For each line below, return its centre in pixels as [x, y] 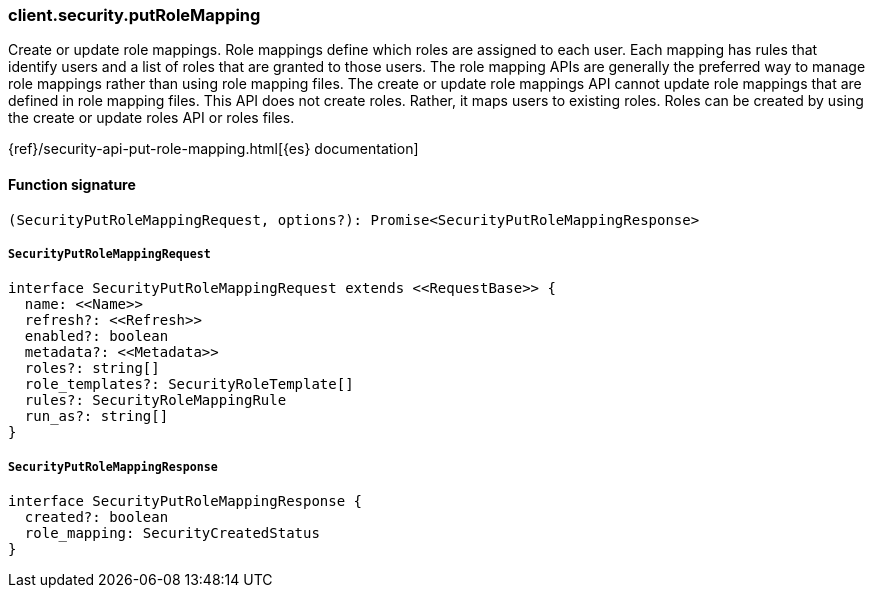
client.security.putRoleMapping [134, 15]
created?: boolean [96, 517]
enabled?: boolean [96, 336]
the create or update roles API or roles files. [151, 118]
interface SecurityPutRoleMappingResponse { [185, 501]
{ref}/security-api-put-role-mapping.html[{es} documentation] [213, 149]
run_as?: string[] [96, 416]
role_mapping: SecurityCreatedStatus [172, 533]
